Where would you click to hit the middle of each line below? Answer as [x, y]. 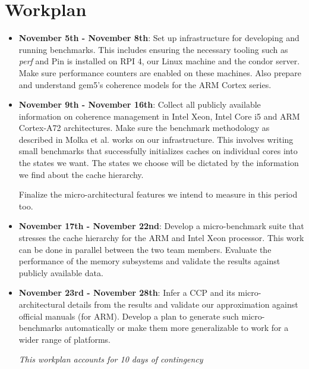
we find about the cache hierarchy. [81, 174]
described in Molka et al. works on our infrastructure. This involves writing [156, 139]
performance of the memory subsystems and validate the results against [149, 261]
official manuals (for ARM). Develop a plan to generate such [129, 316]
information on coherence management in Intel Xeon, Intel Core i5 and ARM [159, 116]
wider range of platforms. [65, 339]
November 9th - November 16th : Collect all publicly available [140, 104]
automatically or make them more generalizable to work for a [177, 328]
